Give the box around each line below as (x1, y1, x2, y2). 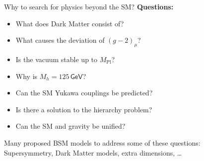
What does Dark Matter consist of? (15, 18, 124, 28)
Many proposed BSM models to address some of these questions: (4, 137, 201, 148)
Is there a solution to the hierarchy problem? (15, 104, 152, 114)
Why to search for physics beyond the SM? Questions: (4, 1, 174, 11)
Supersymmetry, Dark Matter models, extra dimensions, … (4, 147, 182, 158)
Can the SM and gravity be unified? (15, 121, 126, 131)
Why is (15, 71, 38, 81)
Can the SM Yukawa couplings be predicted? (15, 87, 153, 98)
